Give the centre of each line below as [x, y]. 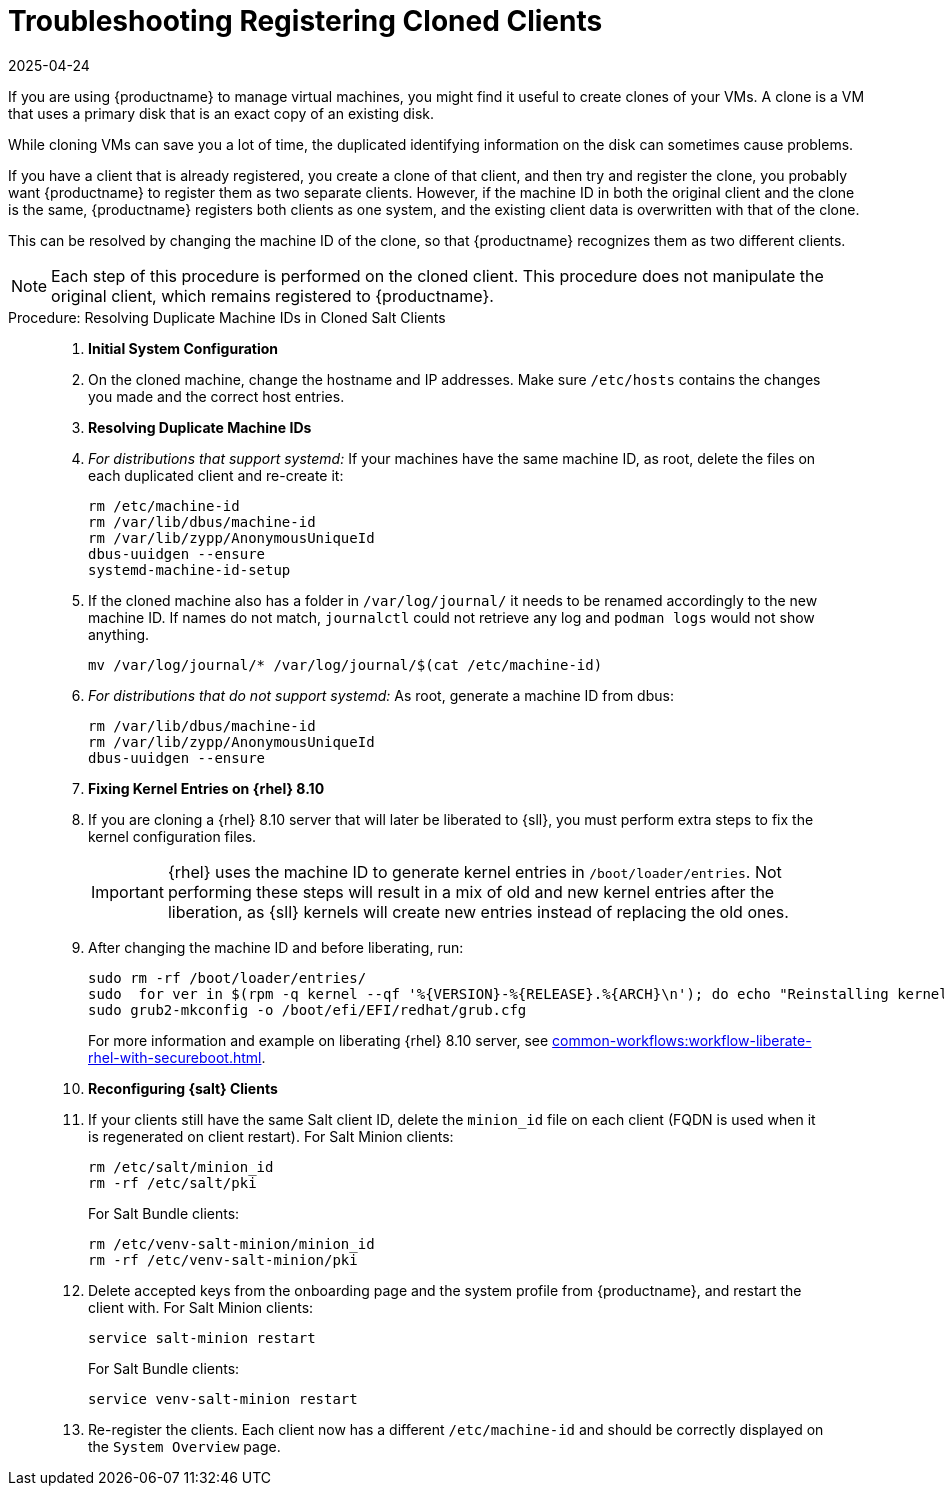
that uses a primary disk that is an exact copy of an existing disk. [221, 113]
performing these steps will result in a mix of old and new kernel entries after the [471, 891]
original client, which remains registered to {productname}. [272, 295]
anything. [119, 634]
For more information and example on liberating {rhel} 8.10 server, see [318, 1040]
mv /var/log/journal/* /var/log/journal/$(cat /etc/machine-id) [345, 664]
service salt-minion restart [202, 1337]
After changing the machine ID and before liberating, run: [276, 947]
